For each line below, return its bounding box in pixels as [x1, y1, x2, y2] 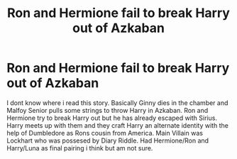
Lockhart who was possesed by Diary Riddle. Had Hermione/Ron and [6, 136, 209, 145]
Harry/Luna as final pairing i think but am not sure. [6, 143, 153, 152]
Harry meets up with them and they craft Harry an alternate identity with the [6, 121, 228, 129]
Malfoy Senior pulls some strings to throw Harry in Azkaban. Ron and [6, 106, 209, 114]
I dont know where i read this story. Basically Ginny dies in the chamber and [6, 98, 228, 107]
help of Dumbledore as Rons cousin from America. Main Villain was [6, 128, 204, 137]
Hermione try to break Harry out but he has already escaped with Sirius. [6, 114, 218, 122]
